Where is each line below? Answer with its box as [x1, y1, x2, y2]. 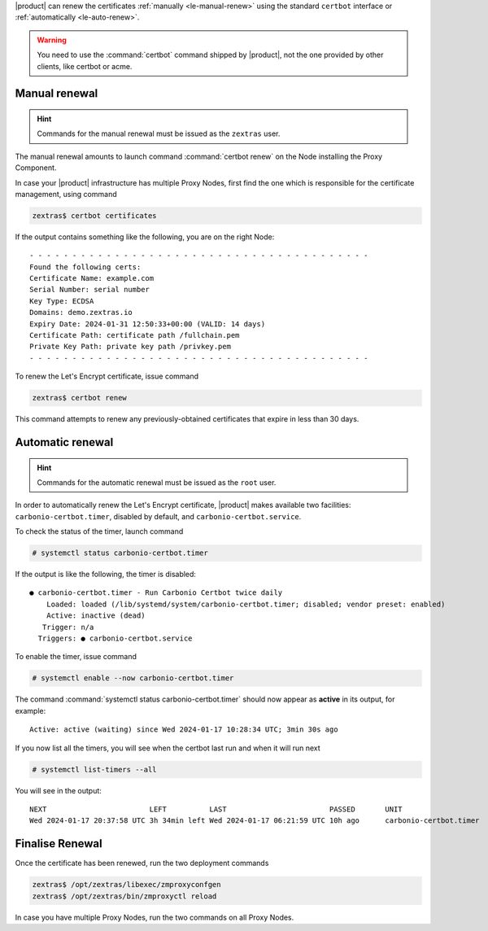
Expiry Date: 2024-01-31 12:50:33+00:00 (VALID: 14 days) [29, 319, 266, 329]
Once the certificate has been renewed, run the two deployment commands [15, 859, 269, 868]
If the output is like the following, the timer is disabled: [15, 570, 197, 579]
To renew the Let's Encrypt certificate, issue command [15, 371, 199, 382]
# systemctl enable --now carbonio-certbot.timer [32, 674, 234, 683]
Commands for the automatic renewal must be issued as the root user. [37, 477, 277, 487]
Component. [15, 163, 57, 173]
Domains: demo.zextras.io [29, 308, 133, 317]
